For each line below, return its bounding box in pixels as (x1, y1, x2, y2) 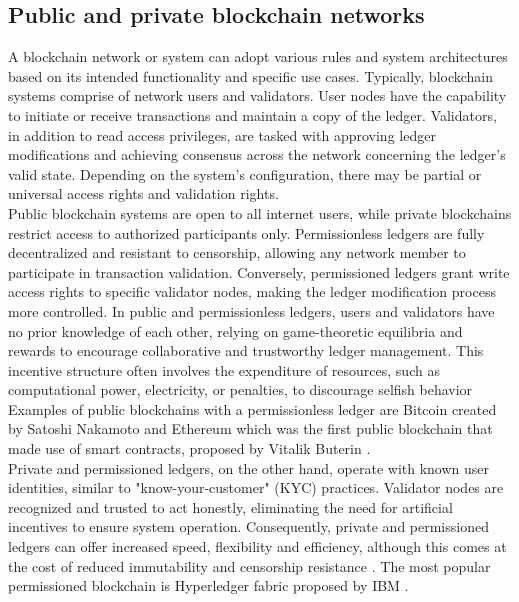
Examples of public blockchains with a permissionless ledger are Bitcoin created (8, 398, 497, 419)
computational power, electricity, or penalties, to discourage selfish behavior (8, 379, 473, 400)
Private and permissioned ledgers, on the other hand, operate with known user (8, 457, 490, 478)
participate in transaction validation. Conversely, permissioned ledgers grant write (8, 261, 510, 282)
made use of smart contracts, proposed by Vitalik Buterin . (8, 438, 371, 459)
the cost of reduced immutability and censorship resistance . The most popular (8, 555, 491, 576)
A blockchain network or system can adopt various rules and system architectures (8, 46, 508, 67)
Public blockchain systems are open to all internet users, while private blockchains (8, 202, 512, 223)
